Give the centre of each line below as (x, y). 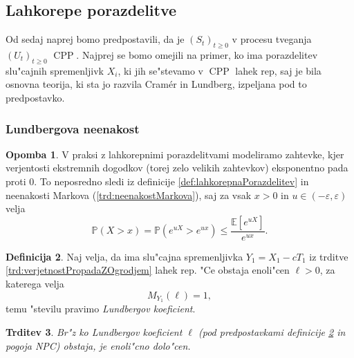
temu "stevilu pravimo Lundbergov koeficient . (101, 309)
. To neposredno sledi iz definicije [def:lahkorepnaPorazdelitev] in (171, 181)
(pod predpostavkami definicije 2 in (272, 332)
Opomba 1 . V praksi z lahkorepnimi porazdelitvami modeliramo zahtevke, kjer (175, 154)
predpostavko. (35, 97)
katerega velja (35, 283)
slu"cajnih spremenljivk (55, 70)
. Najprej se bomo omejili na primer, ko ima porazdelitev (197, 55)
